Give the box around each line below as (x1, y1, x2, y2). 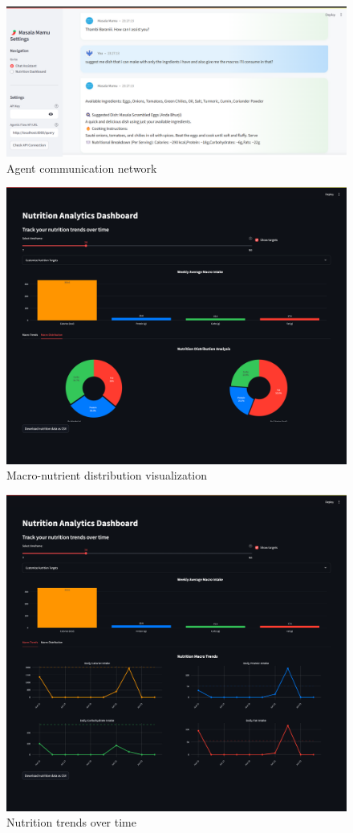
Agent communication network (6, 159, 157, 176)
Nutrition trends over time (6, 814, 136, 831)
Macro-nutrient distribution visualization (6, 467, 207, 484)
